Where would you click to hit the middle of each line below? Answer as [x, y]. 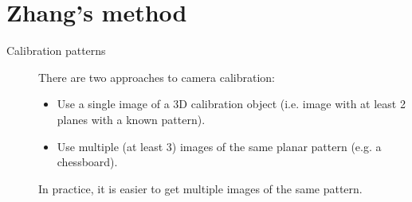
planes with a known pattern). [131, 119]
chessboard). [87, 162]
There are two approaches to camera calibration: [157, 77]
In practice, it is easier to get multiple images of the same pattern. [200, 188]
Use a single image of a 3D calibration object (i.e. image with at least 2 [231, 104]
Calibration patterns [56, 50]
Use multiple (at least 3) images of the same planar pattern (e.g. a [219, 146]
